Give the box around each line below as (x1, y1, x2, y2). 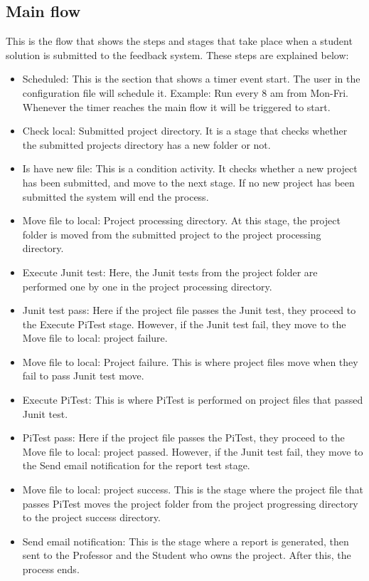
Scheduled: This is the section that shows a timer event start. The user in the (22, 71, 360, 86)
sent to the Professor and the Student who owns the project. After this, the (22, 548, 351, 562)
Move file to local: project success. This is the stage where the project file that (22, 482, 364, 497)
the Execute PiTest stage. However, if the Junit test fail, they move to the (22, 316, 346, 331)
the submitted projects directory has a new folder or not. (22, 137, 271, 152)
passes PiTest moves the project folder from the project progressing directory (22, 496, 358, 511)
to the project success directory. (22, 510, 161, 525)
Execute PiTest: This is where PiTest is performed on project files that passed (22, 392, 363, 407)
